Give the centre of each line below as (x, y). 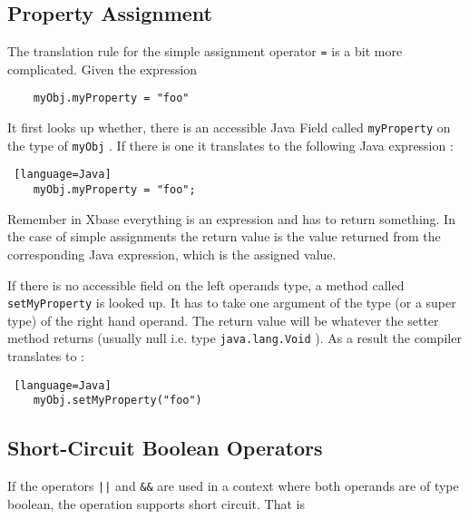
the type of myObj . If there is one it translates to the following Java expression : (230, 145)
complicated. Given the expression (103, 69)
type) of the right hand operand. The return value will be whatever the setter (223, 320)
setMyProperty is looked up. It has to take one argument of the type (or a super (232, 303)
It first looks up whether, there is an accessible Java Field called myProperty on (229, 127)
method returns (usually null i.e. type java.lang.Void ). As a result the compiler (234, 338)
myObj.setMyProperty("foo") (117, 401)
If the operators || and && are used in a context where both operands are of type (233, 486)
